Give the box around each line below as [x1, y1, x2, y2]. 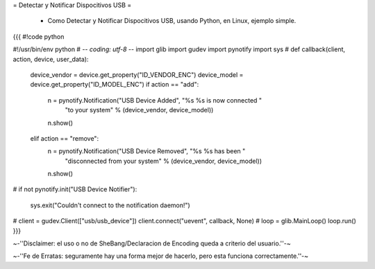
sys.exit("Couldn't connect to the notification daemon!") [30, 201, 190, 209]
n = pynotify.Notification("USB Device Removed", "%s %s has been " [47, 147, 246, 155]
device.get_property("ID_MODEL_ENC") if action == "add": [30, 80, 199, 89]
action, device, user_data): [12, 55, 89, 63]
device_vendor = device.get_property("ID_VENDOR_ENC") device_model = [30, 70, 244, 79]
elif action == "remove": [30, 134, 99, 142]
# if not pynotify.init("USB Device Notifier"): [12, 185, 137, 193]
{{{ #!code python [12, 32, 65, 41]
